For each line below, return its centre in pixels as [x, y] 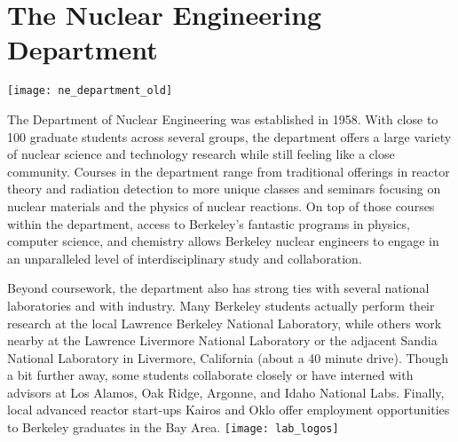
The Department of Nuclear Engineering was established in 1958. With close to [223, 118]
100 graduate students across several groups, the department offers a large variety [229, 136]
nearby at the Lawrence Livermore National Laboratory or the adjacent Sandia [222, 340]
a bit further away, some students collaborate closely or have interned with [210, 375]
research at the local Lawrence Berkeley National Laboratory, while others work [225, 323]
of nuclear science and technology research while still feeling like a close [201, 154]
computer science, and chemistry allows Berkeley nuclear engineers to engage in [223, 241]
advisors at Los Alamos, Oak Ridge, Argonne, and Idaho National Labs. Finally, [226, 392]
